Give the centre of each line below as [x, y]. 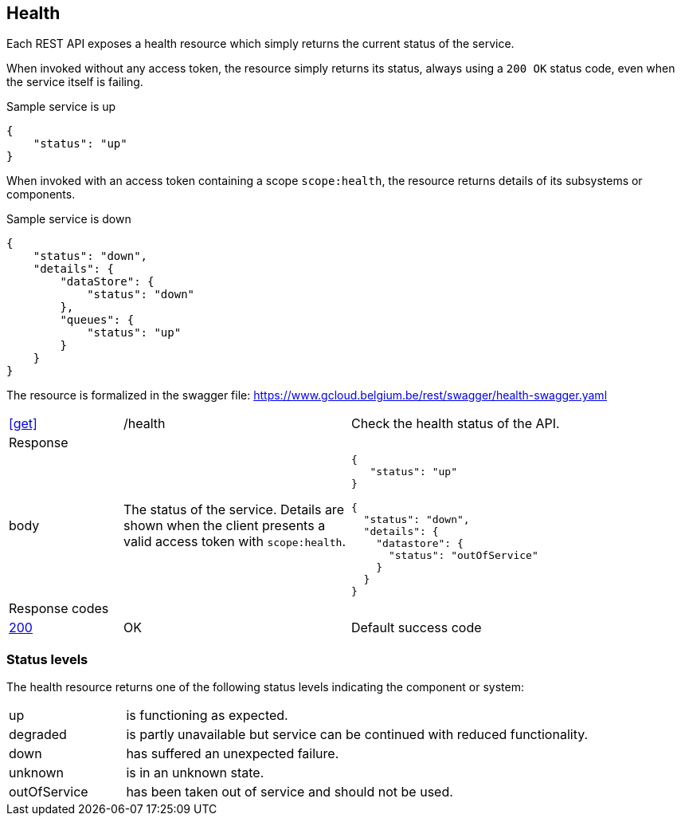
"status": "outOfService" [463, 556]
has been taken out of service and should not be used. [290, 792]
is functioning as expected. [207, 716]
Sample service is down [69, 219]
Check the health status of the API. [455, 424]
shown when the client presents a [224, 526]
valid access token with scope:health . [234, 542]
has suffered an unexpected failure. [233, 754]
